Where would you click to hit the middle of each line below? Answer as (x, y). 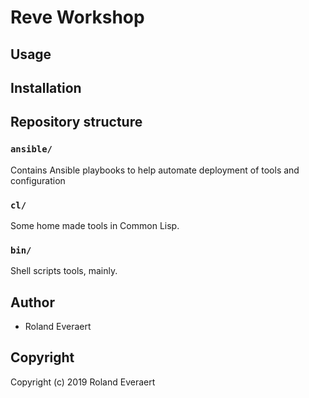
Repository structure (76, 122)
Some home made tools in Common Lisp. (95, 225)
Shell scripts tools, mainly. (64, 271)
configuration (38, 180)
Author (32, 302)
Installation (46, 87)
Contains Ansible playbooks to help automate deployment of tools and (155, 170)
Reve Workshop (77, 17)
